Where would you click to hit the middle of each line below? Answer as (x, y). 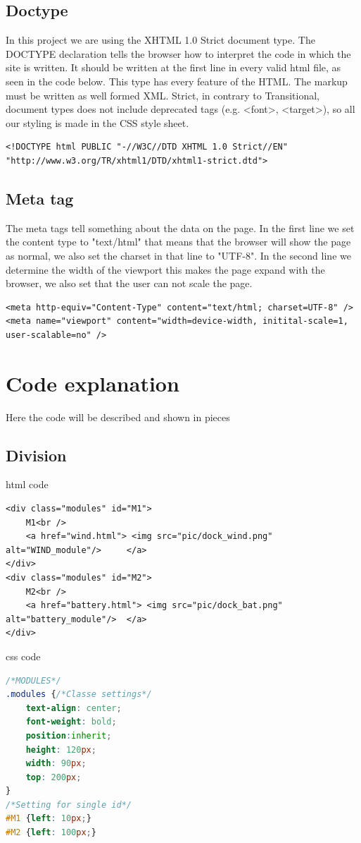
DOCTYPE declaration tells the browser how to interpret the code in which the (178, 53)
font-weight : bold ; (71, 722)
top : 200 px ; (53, 777)
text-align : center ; (74, 708)
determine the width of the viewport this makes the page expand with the (165, 269)
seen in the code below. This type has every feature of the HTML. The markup (177, 81)
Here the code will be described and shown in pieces (118, 417)
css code (23, 656)
